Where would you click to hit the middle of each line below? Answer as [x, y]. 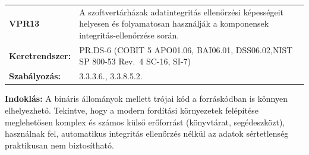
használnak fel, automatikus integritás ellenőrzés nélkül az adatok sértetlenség [147, 133]
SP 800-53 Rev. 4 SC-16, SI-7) [135, 61]
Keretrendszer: [40, 55]
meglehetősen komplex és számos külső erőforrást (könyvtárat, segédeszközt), [145, 122]
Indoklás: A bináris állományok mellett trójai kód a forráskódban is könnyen [146, 99]
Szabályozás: [35, 76]
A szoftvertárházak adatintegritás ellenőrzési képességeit [182, 12]
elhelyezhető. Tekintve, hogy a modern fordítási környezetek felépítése [132, 110]
